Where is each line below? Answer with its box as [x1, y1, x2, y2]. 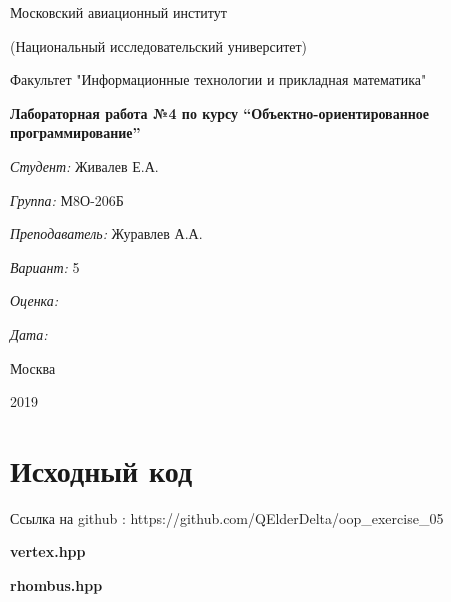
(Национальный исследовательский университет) [10, 35, 308, 56]
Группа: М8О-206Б [10, 189, 124, 210]
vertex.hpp [10, 541, 86, 562]
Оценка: [10, 290, 59, 311]
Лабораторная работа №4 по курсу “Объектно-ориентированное [10, 102, 430, 123]
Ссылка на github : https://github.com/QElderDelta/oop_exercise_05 [10, 507, 444, 528]
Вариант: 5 [10, 256, 80, 277]
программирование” [10, 122, 141, 143]
